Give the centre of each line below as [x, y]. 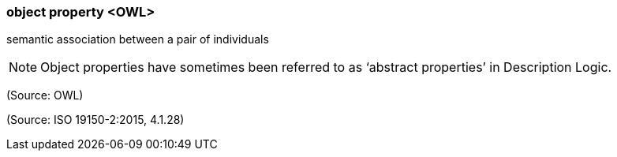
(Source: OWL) [45, 95]
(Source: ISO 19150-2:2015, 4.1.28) [95, 120]
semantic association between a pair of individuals [138, 39]
